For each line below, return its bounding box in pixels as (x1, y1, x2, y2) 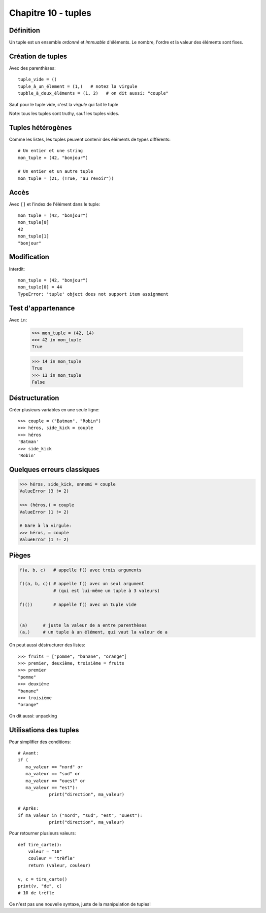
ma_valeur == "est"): (25, 785, 78, 790)
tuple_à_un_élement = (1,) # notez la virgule (18, 83, 137, 89)
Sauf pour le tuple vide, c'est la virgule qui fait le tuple (9, 101, 119, 107)
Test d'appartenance (9, 304, 75, 312)
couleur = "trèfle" (28, 856, 75, 861)
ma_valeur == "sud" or (25, 771, 81, 777)
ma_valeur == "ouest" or (25, 778, 86, 784)
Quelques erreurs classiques (9, 465, 100, 474)
